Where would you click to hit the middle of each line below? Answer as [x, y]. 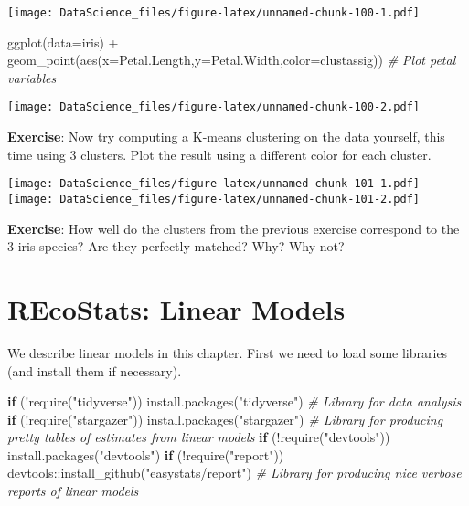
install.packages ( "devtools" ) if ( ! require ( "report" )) [146, 454]
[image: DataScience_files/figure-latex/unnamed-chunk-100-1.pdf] [214, 13]
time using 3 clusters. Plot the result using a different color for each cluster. [219, 154]
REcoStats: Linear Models [176, 308]
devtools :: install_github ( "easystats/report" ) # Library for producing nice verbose [234, 473]
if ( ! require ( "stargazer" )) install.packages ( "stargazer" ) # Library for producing [225, 419]
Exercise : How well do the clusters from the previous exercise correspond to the [234, 228]
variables [32, 77]
